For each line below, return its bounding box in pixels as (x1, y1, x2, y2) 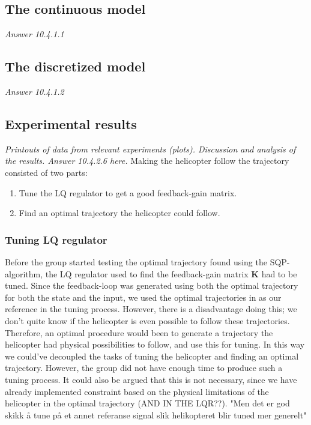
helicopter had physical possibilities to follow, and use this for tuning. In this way (5, 338, 305, 351)
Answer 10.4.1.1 (5, 28, 64, 40)
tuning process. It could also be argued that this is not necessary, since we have (5, 373, 297, 385)
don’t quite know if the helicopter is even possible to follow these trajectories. (5, 314, 290, 327)
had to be (261, 267, 297, 280)
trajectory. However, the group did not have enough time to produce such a (5, 361, 283, 374)
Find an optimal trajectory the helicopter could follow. (19, 206, 220, 219)
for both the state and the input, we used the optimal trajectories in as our (5, 291, 282, 303)
